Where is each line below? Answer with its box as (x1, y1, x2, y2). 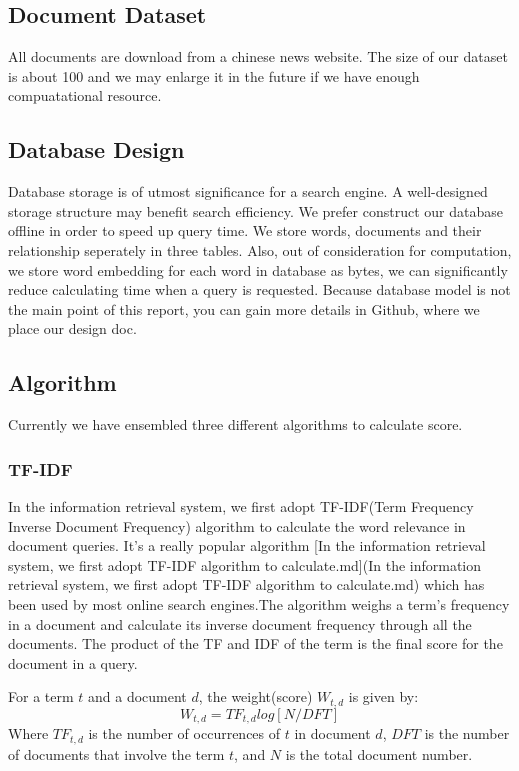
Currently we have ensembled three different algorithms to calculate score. (8, 414, 463, 435)
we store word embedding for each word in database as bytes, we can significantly (8, 259, 508, 280)
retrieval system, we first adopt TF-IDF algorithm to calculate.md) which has (8, 574, 485, 595)
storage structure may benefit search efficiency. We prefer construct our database (8, 200, 503, 221)
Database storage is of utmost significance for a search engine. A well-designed (8, 181, 488, 202)
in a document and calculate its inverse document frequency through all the (8, 613, 472, 634)
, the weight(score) (198, 686, 313, 707)
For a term (8, 686, 74, 707)
